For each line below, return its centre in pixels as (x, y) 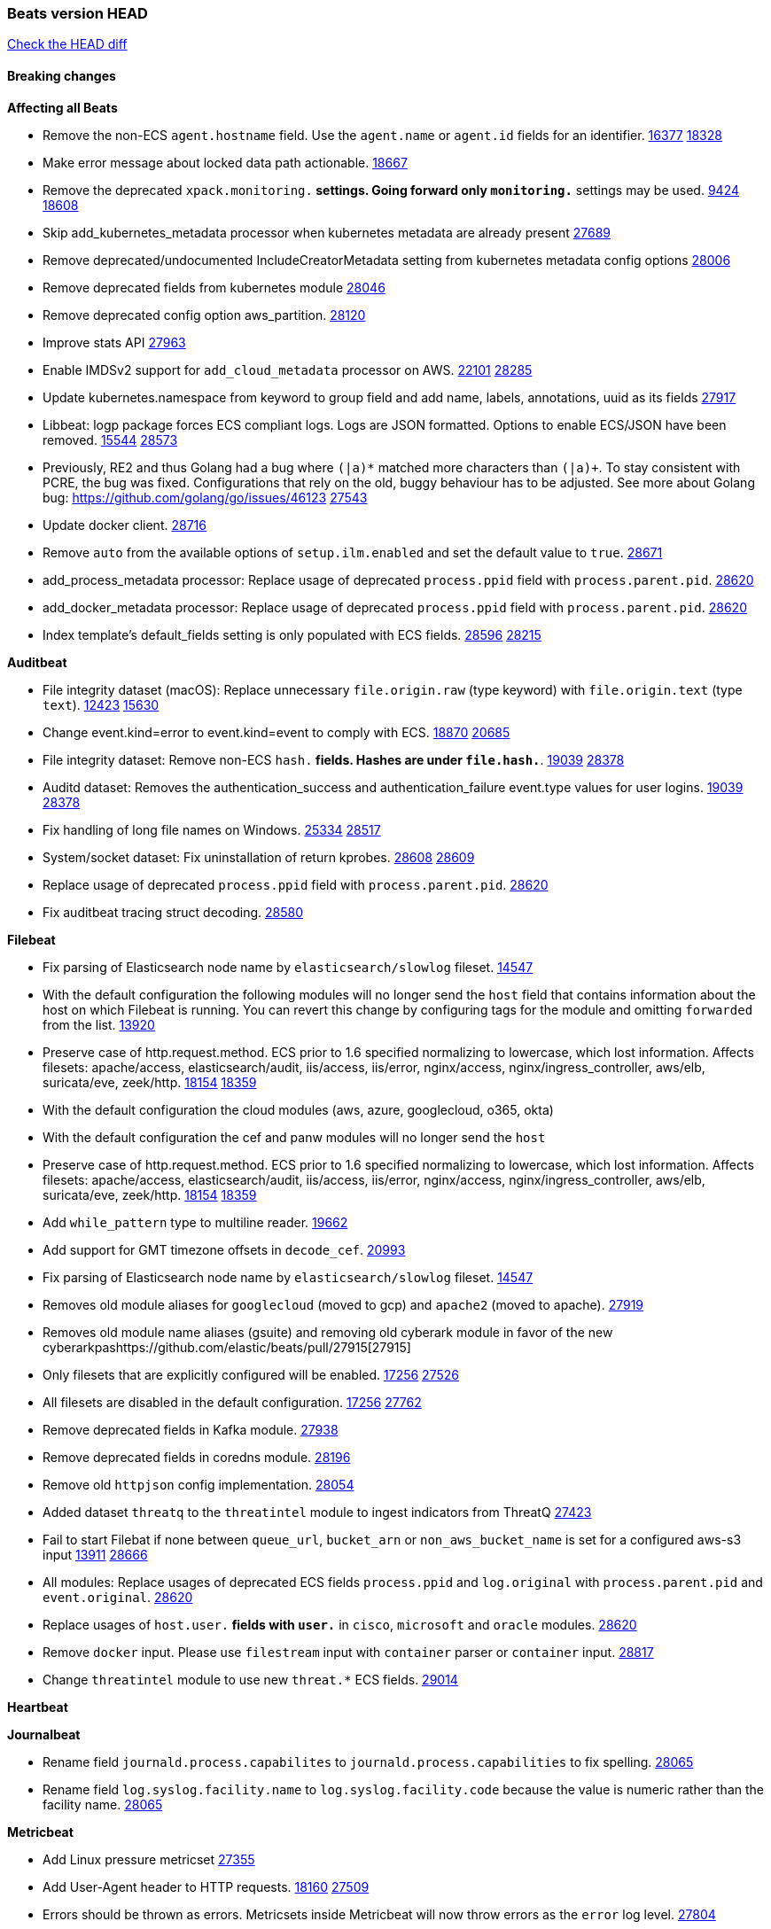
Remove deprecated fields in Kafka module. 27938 (191, 1429)
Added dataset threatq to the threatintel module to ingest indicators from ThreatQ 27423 (317, 1512)
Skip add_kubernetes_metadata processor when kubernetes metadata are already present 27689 (327, 232)
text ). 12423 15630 (101, 704)
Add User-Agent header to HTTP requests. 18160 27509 (206, 1886)
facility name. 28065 (103, 1804)
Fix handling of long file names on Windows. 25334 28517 (212, 829)
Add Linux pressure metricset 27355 (149, 1859)
